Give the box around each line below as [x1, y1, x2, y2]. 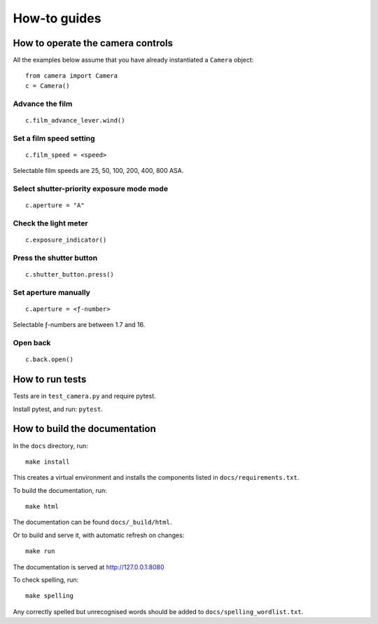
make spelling [25, 592, 73, 600]
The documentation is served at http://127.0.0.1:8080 [13, 562, 164, 571]
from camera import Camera [25, 72, 118, 80]
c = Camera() [25, 81, 70, 90]
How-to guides [13, 11, 101, 26]
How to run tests [13, 373, 87, 385]
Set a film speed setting [13, 133, 95, 143]
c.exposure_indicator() [25, 236, 107, 244]
